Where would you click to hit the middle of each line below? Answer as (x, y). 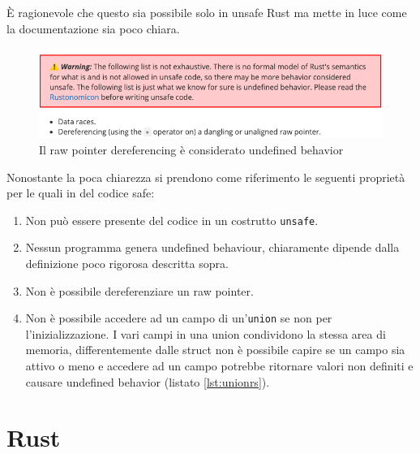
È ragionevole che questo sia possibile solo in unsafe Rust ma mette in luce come (207, 12)
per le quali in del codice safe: (81, 193)
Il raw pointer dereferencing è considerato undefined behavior (191, 149)
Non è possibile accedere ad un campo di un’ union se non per (179, 318)
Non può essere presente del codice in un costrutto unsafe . (172, 220)
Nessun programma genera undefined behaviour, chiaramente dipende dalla (212, 247)
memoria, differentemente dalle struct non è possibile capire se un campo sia (215, 350)
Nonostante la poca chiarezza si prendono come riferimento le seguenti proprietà (206, 177)
